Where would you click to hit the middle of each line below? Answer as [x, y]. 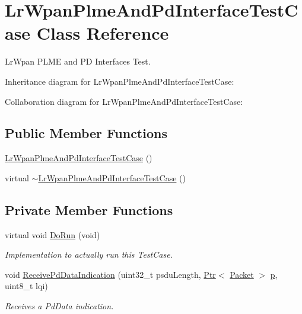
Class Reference [103, 33]
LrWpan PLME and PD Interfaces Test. [78, 61]
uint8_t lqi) [26, 286]
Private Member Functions [89, 209]
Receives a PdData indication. [59, 306]
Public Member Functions [86, 133]
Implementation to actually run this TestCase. [89, 254]
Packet [242, 274]
